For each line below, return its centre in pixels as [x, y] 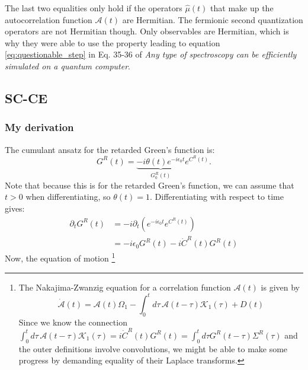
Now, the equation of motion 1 [60, 257]
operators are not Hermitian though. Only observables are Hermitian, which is [147, 31]
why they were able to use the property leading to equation [113, 42]
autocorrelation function [49, 19]
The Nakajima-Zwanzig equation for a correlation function [125, 287]
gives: [15, 208]
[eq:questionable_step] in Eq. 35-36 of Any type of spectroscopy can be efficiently [151, 54]
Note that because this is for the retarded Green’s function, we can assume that [150, 185]
